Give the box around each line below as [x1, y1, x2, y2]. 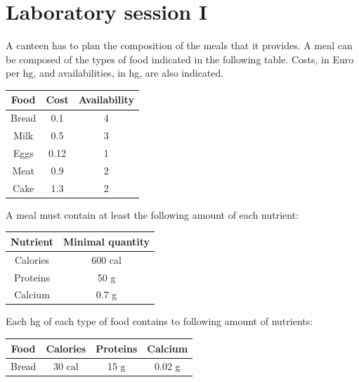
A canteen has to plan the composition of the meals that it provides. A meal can [6, 38, 353, 53]
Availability [78, 92, 134, 107]
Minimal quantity [63, 234, 150, 248]
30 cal [53, 359, 79, 374]
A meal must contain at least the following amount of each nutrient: [6, 207, 299, 222]
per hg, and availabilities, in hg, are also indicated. [6, 65, 224, 80]
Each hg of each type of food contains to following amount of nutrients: [6, 314, 313, 329]
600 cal [91, 252, 122, 267]
